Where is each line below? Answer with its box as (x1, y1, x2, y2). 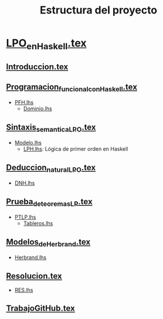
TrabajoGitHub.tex (6, 303, 75, 314)
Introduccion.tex (6, 62, 69, 72)
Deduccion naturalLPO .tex (6, 162, 96, 174)
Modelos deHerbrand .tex (6, 237, 91, 248)
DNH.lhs (14, 179, 35, 186)
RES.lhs (14, 286, 33, 293)
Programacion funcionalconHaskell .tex (6, 82, 138, 93)
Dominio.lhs (23, 105, 52, 112)
